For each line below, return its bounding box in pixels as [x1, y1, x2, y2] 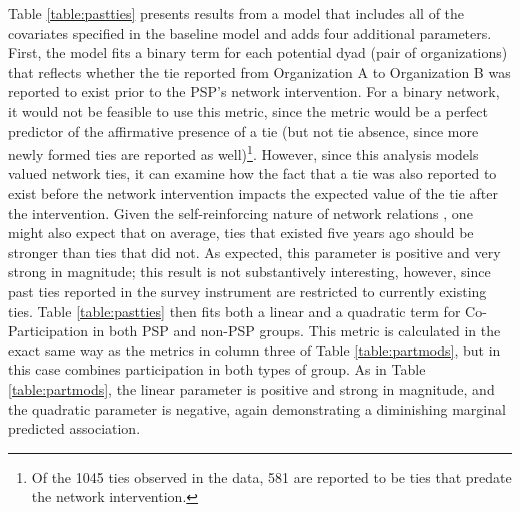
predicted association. [8, 418, 141, 439]
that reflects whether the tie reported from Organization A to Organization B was [8, 61, 511, 82]
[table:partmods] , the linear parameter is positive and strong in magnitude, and [8, 378, 495, 399]
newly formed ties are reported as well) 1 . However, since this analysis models [8, 141, 479, 164]
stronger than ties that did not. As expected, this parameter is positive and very [8, 241, 501, 262]
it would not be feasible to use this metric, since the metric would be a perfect [8, 100, 488, 121]
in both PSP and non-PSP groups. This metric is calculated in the [92, 320, 501, 341]
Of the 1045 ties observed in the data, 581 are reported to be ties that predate [31, 466, 512, 487]
